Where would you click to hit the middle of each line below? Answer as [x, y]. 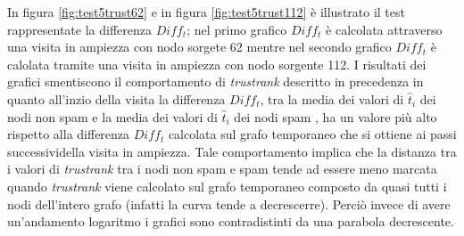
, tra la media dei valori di [332, 98]
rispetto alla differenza [69, 134]
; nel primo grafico [237, 29]
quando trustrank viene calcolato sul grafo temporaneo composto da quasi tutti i [227, 186]
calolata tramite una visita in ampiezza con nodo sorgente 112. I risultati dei [217, 64]
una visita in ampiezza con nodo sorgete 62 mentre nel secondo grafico [199, 47]
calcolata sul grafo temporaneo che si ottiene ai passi [312, 134]
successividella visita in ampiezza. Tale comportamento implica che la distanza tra [232, 151]
